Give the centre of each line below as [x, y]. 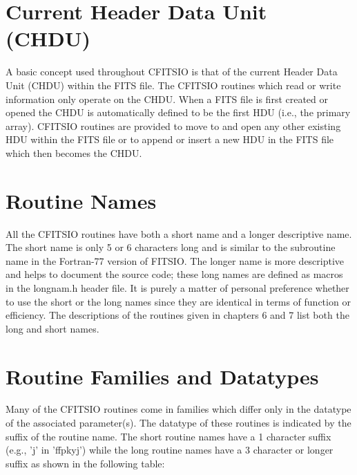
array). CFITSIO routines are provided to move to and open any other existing [173, 125]
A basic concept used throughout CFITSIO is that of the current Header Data [172, 72]
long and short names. [52, 328]
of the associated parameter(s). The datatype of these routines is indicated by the [178, 423]
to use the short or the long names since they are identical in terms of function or [178, 301]
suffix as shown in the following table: [85, 463]
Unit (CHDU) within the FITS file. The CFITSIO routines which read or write [173, 85]
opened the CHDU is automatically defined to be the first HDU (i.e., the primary [178, 112]
